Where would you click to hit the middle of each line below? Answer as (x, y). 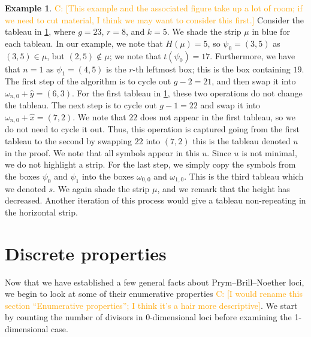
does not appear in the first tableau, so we (218, 117)
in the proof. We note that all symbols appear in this (102, 152)
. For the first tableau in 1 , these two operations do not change (187, 92)
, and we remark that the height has (224, 188)
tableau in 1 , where (40, 31)
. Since (219, 152)
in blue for (271, 31)
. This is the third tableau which (244, 176)
